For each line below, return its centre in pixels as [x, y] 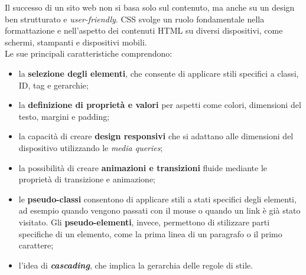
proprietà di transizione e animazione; [87, 179]
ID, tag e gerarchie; [53, 85]
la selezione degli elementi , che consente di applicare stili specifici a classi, [159, 73]
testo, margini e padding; [64, 116]
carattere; [36, 245]
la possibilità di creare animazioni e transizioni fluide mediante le [143, 167]
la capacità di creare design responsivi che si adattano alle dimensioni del [156, 136]
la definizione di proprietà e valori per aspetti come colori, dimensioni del [160, 105]
